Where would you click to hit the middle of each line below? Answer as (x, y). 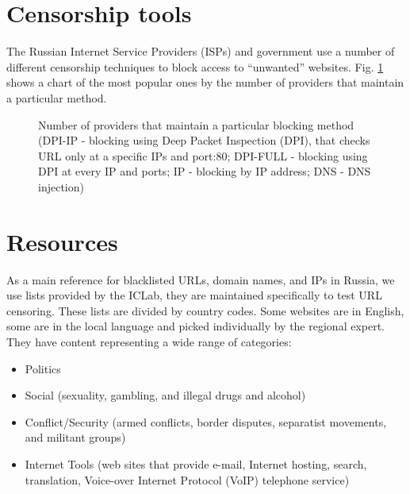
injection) (61, 186)
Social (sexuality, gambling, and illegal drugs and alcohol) (165, 395)
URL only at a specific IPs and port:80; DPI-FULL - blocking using (203, 155)
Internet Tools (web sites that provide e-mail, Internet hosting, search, (196, 463)
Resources (62, 241)
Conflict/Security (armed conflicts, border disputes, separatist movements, (206, 421)
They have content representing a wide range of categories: (149, 341)
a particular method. (57, 97)
